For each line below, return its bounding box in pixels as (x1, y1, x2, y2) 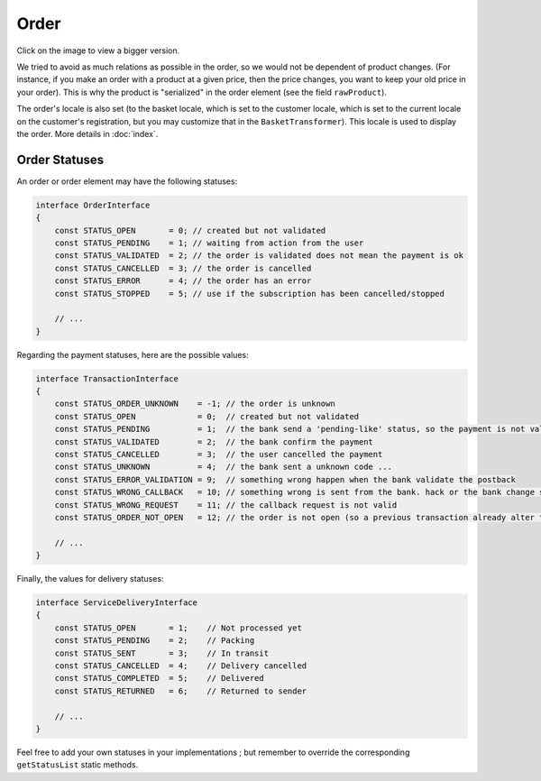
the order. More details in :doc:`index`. (16, 128, 159, 139)
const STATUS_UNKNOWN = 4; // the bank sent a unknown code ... (54, 462, 392, 473)
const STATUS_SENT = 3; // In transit (54, 648, 270, 658)
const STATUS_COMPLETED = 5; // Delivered (54, 673, 265, 684)
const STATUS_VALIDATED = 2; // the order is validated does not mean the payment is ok (54, 251, 464, 261)
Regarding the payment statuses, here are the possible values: (16, 349, 249, 360)
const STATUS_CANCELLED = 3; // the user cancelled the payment (54, 449, 383, 459)
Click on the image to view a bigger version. (16, 45, 180, 56)
